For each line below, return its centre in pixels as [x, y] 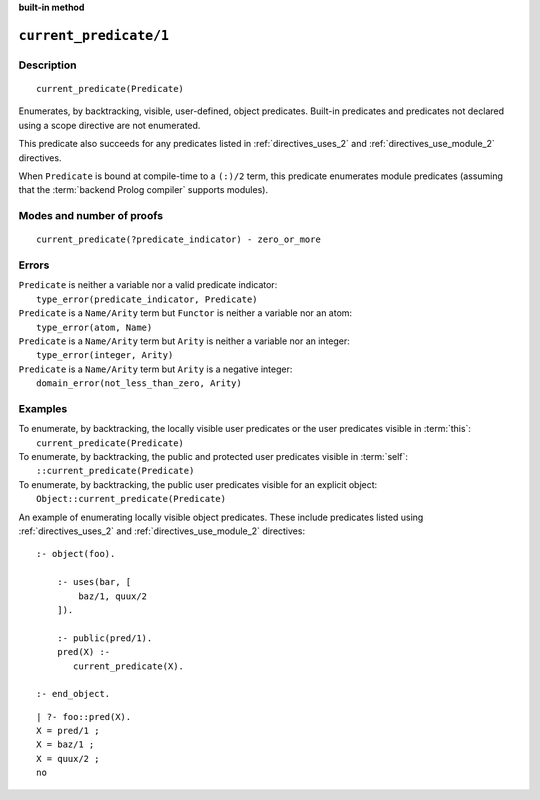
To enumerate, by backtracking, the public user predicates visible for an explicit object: [198, 484]
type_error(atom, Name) [94, 327]
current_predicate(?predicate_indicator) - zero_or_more [179, 239]
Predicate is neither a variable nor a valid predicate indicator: [148, 285]
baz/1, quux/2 [113, 596]
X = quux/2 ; [68, 758]
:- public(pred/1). [104, 638]
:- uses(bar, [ [94, 582]
